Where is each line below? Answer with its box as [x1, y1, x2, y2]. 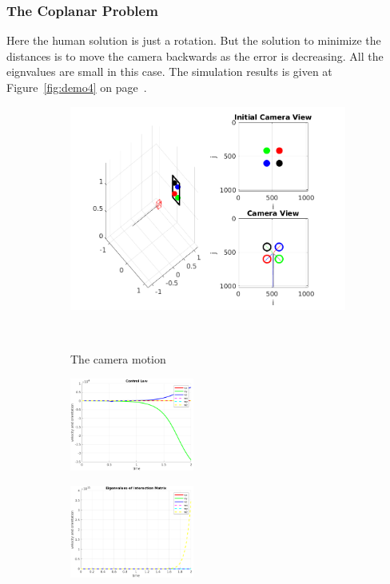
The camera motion [70, 351, 166, 367]
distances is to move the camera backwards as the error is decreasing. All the [6, 47, 384, 64]
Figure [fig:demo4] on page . [6, 79, 147, 95]
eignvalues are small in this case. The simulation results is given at [6, 63, 332, 80]
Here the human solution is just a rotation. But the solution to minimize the [6, 32, 381, 49]
